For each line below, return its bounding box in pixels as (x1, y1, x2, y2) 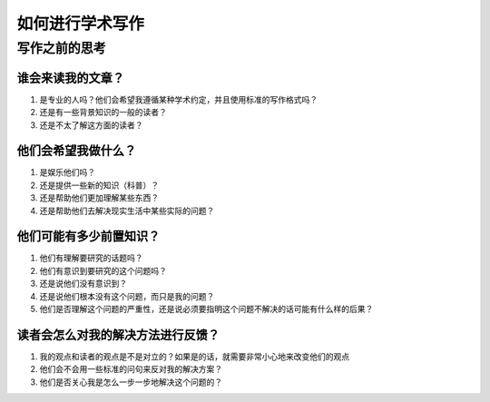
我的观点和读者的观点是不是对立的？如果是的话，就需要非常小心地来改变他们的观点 (39, 350, 349, 362)
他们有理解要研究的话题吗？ (39, 252, 143, 263)
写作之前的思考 (16, 40, 106, 56)
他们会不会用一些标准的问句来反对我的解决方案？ (39, 364, 222, 375)
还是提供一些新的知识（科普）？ (39, 180, 159, 191)
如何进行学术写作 (16, 14, 145, 34)
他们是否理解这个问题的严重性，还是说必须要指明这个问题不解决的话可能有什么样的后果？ (39, 304, 374, 315)
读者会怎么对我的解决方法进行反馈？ (16, 327, 220, 342)
